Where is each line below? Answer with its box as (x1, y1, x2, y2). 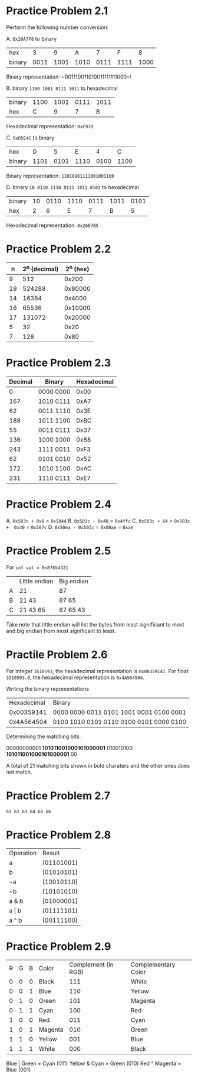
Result (42, 849, 60, 857)
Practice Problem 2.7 (6, 789, 111, 803)
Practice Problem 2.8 (6, 829, 111, 842)
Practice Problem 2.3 (6, 356, 111, 370)
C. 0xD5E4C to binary (6, 134, 55, 141)
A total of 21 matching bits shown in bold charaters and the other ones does (6, 762, 190, 769)
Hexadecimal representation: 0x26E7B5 (6, 222, 99, 229)
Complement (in (69, 960, 114, 969)
